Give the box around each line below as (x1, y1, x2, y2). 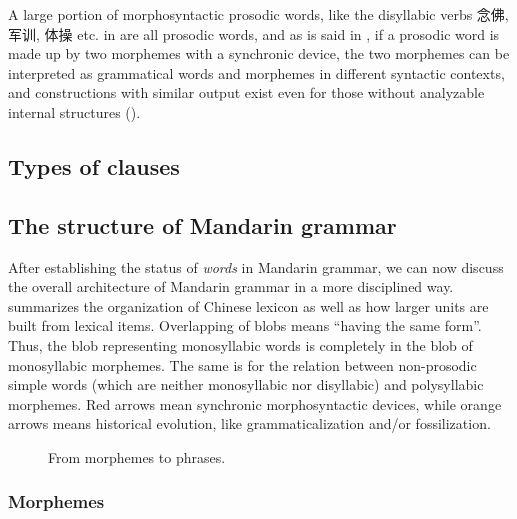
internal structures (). (8, 101, 141, 122)
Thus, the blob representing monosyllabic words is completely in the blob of (8, 334, 473, 355)
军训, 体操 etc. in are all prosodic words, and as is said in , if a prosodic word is (8, 23, 500, 44)
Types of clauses (8, 150, 180, 181)
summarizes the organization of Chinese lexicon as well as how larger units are (8, 295, 489, 316)
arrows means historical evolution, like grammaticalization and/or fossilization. (8, 413, 491, 434)
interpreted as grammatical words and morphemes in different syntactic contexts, (8, 62, 505, 83)
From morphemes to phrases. (48, 446, 226, 467)
